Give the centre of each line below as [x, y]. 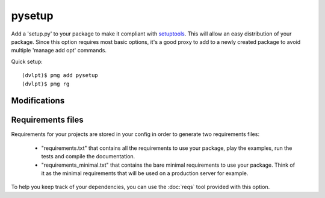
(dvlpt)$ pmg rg [46, 84]
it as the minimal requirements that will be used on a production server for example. [145, 173]
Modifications [38, 101]
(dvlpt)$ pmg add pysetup [60, 76]
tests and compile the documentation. [88, 156]
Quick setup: [27, 61]
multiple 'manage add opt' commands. [59, 51]
